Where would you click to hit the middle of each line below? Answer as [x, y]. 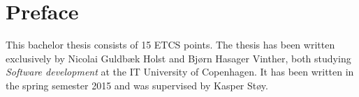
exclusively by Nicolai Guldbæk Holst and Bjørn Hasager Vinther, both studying [178, 58]
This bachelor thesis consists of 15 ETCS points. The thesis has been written [170, 45]
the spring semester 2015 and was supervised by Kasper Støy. [137, 85]
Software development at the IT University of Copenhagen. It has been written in [180, 72]
